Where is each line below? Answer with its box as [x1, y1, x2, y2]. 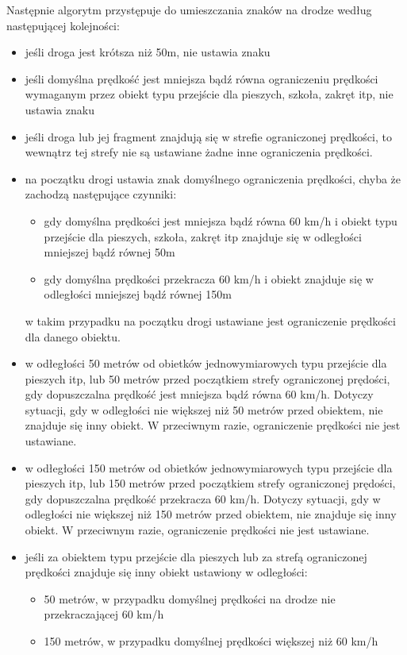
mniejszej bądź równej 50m [44, 244, 175, 260]
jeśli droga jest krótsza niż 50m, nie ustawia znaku [25, 44, 271, 60]
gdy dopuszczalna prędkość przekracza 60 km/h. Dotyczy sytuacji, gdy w [25, 490, 381, 507]
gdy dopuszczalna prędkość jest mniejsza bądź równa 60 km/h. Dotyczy [25, 386, 374, 403]
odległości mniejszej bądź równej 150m [44, 286, 232, 302]
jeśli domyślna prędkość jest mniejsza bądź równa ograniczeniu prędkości [25, 70, 378, 87]
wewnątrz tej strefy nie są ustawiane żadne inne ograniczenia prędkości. [25, 144, 373, 160]
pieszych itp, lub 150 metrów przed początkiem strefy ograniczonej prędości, [25, 475, 396, 491]
